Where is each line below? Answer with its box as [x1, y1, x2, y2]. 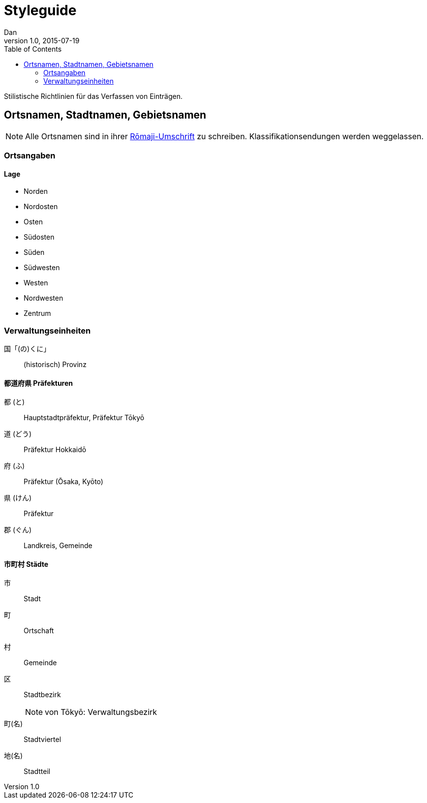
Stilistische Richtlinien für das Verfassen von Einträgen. [4, 92, 183, 100]
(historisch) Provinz [24, 360, 87, 369]
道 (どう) [4, 430, 32, 438]
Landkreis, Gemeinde [24, 541, 92, 550]
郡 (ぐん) [4, 525, 32, 534]
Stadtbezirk [24, 690, 61, 699]
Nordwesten [24, 294, 63, 303]
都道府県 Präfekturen [4, 378, 73, 387]
